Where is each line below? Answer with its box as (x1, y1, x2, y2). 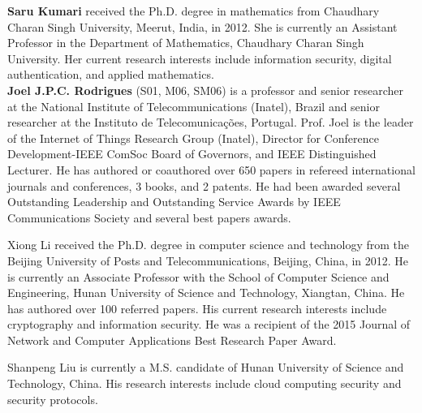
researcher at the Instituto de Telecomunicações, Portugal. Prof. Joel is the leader (7, 114, 414, 131)
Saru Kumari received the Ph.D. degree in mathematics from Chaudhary (7, 2, 380, 19)
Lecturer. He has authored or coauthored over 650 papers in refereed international (7, 161, 416, 178)
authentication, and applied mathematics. (7, 66, 214, 83)
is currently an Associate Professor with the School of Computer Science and (7, 268, 390, 285)
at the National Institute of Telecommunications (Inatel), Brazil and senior (7, 97, 381, 114)
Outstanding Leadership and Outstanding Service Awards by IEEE (7, 193, 341, 210)
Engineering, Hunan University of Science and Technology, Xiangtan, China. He (7, 284, 405, 301)
